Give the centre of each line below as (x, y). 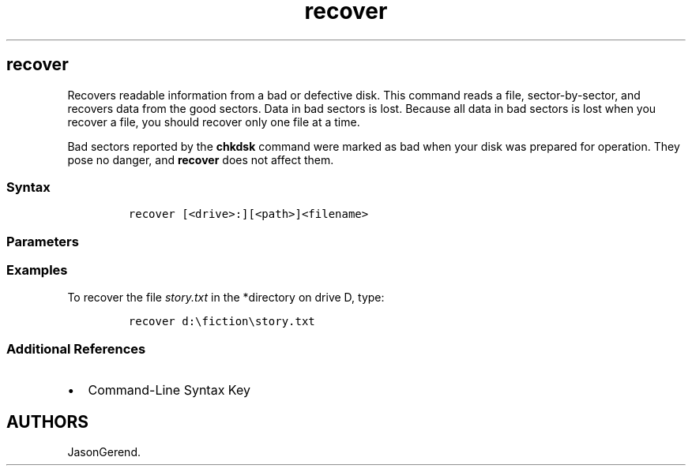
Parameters (43, 241)
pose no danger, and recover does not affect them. (201, 159)
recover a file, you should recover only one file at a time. (214, 122)
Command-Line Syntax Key (169, 390)
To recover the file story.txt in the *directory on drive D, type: (226, 298)
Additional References (76, 348)
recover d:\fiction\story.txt (222, 322)
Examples (37, 270)
